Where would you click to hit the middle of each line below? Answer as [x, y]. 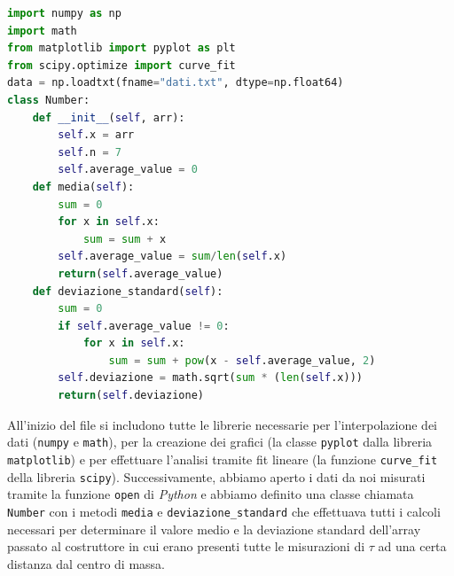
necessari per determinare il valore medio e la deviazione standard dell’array [214, 529]
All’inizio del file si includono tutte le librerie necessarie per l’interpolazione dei [222, 424]
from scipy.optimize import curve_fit [121, 65]
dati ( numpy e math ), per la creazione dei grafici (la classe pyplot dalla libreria [220, 442]
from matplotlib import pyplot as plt [121, 48]
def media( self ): [83, 187]
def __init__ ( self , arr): [109, 117]
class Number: [49, 100]
